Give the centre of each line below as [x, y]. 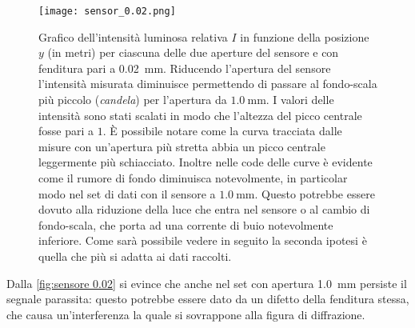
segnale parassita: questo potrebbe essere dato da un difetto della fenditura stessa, [208, 299]
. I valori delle [300, 100]
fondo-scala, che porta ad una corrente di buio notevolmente [186, 224]
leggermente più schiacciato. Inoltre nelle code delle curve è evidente [206, 162]
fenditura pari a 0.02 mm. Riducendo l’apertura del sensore [185, 68]
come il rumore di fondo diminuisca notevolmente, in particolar [193, 178]
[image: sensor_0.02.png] [107, 11]
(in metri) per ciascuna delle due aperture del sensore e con [193, 52]
